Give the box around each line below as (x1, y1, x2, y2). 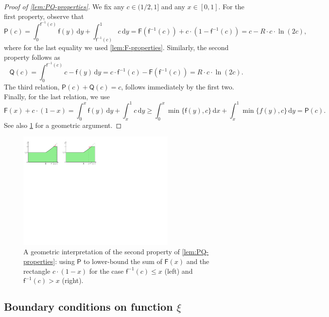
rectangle (23, 265, 51, 276)
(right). (62, 275, 84, 285)
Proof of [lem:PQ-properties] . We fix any (4, 1, 124, 11)
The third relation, (4, 82, 60, 92)
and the (186, 256, 209, 266)
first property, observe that (4, 11, 84, 21)
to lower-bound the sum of (83, 256, 162, 266)
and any (161, 1, 185, 11)
